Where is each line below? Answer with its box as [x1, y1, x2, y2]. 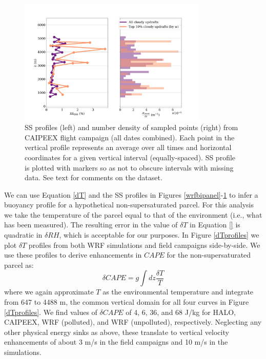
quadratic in [4, 229, 43, 240]
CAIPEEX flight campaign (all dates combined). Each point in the [25, 132, 235, 142]
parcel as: [4, 259, 34, 270]
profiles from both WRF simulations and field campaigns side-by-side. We [28, 239, 260, 250]
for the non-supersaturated [167, 249, 251, 260]
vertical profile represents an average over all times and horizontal [25, 142, 232, 153]
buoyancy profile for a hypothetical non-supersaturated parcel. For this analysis [4, 199, 254, 210]
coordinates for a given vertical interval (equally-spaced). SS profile [25, 152, 236, 162]
